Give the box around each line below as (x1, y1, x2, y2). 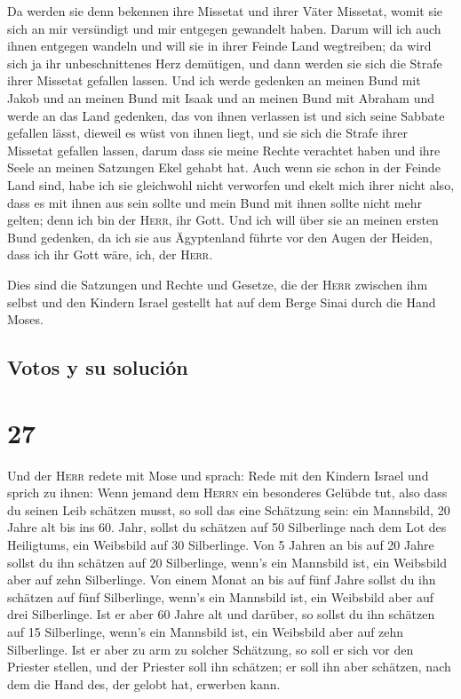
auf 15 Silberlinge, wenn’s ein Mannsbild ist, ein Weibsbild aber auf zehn (7, 622, 404, 640)
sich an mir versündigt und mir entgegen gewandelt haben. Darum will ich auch (7, 19, 441, 37)
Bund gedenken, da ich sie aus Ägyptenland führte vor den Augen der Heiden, (7, 227, 433, 246)
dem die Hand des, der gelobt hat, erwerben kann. (7, 674, 281, 693)
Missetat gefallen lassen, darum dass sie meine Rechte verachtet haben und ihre (7, 140, 441, 159)
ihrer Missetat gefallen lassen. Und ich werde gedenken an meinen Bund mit (7, 71, 421, 90)
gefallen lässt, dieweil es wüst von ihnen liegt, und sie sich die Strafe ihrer (7, 123, 408, 142)
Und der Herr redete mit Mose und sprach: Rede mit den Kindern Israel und (7, 465, 429, 484)
